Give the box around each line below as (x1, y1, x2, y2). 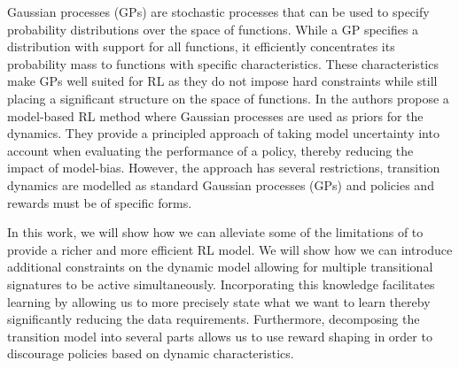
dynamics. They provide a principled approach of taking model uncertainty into (7, 124, 440, 142)
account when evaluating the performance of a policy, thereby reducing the (7, 141, 414, 159)
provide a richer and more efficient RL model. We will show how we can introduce (7, 240, 453, 258)
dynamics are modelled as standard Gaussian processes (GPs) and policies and (7, 175, 434, 194)
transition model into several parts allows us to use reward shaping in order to (7, 326, 432, 345)
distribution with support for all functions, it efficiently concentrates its (7, 37, 395, 56)
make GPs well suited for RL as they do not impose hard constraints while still (7, 72, 438, 90)
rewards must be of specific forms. (7, 193, 192, 211)
